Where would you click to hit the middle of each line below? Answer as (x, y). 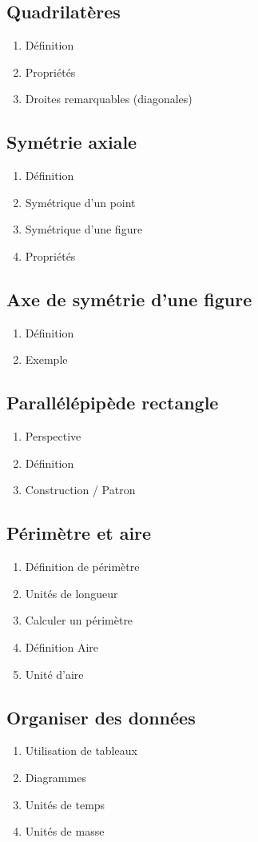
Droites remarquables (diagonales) (109, 99)
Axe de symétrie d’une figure (129, 299)
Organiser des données (101, 717)
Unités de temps (65, 804)
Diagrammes (56, 777)
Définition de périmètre (82, 567)
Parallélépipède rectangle (113, 403)
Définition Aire (62, 646)
